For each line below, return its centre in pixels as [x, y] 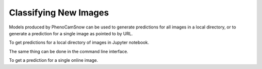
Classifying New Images [59, 13]
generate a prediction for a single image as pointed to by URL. [71, 33]
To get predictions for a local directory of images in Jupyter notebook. [79, 42]
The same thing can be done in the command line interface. [69, 51]
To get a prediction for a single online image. [54, 60]
